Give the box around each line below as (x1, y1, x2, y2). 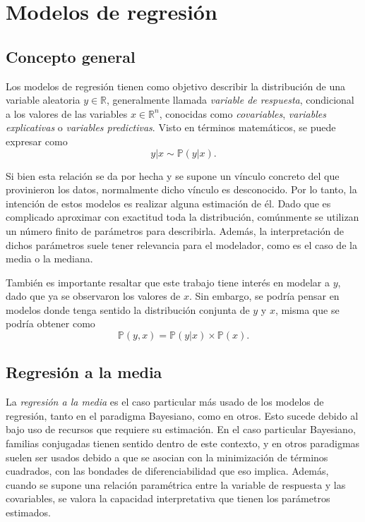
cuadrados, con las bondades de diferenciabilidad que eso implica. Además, (6, 463, 329, 478)
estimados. (6, 505, 51, 520)
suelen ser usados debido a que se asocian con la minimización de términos (6, 449, 328, 464)
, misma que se (275, 302, 340, 317)
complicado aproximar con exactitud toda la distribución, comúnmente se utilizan (6, 210, 359, 224)
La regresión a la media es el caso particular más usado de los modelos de (6, 394, 324, 409)
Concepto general (6, 45, 136, 67)
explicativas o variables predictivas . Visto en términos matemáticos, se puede (6, 120, 336, 135)
